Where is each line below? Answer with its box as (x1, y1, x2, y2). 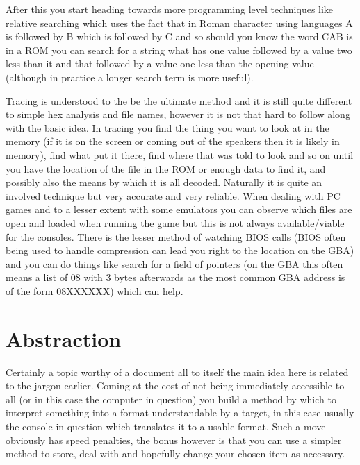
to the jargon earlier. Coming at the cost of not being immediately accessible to (6, 378, 345, 393)
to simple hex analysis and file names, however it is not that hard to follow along (6, 107, 350, 121)
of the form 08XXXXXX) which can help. (6, 283, 183, 298)
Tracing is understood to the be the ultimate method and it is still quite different (6, 93, 352, 108)
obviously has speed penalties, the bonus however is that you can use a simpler (6, 432, 342, 447)
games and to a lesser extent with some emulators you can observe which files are (6, 202, 352, 217)
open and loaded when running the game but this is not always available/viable (6, 215, 345, 230)
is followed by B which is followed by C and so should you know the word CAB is (6, 29, 353, 44)
